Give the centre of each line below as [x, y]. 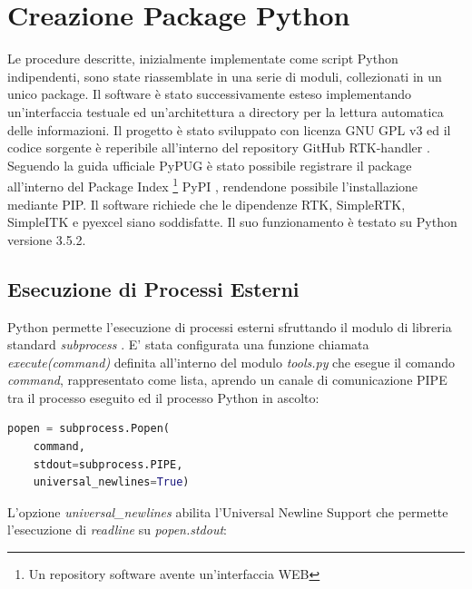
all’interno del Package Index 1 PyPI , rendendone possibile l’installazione [213, 185]
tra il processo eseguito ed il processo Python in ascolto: [163, 397]
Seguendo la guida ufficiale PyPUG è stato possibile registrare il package [210, 165]
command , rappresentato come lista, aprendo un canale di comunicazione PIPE [227, 380]
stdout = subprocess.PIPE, [108, 464]
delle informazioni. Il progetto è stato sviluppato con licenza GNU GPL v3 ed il [229, 129]
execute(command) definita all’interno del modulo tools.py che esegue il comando [231, 362]
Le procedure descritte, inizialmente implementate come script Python [203, 59]
